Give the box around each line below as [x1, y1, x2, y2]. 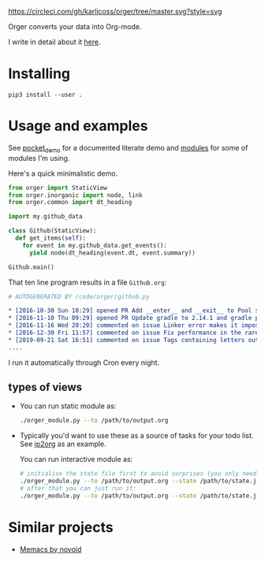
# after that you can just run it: [19, 485, 137, 493]
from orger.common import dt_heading [8, 199, 132, 207]
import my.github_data [8, 213, 83, 221]
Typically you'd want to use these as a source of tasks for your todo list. [19, 431, 254, 441]
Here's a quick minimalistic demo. [8, 169, 118, 178]
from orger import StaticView [8, 184, 108, 192]
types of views [8, 381, 83, 394]
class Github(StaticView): [8, 227, 97, 235]
